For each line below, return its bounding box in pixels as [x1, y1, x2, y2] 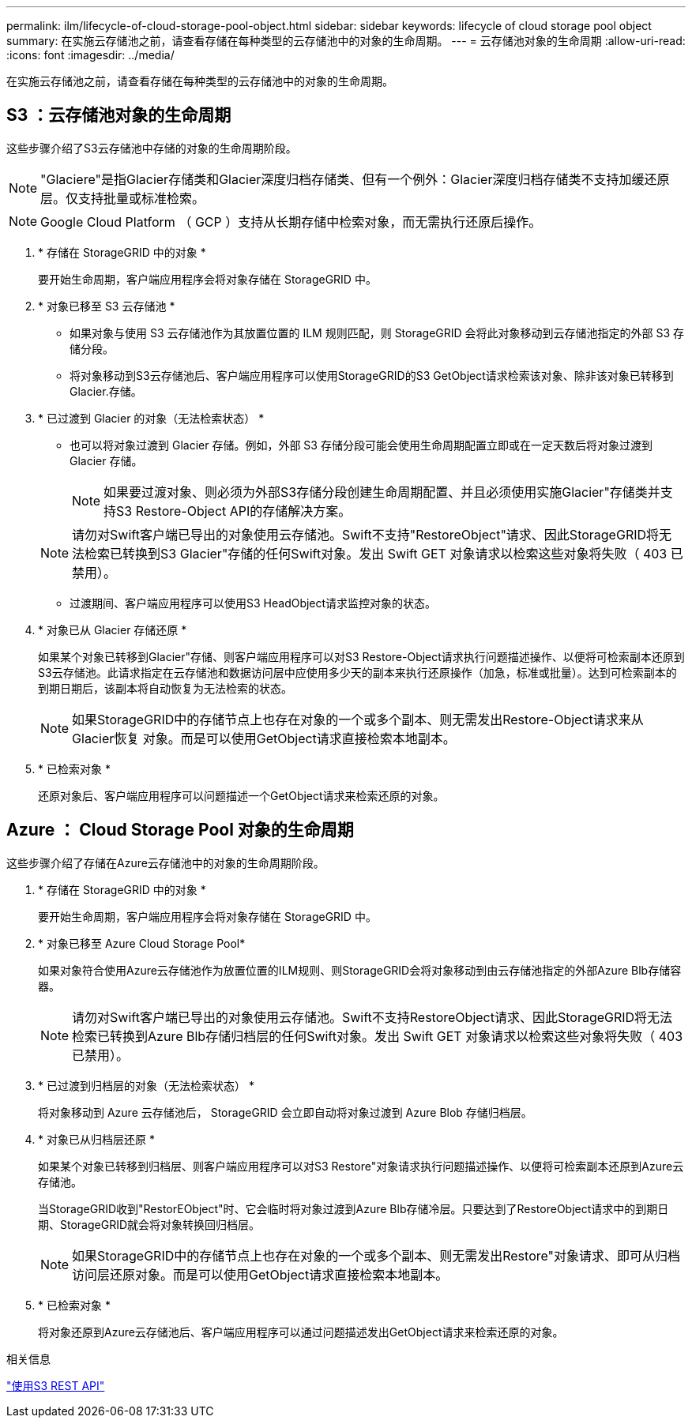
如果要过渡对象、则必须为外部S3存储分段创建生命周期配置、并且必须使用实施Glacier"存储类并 [103, 483, 660, 500]
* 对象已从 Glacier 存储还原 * [38, 622, 187, 637]
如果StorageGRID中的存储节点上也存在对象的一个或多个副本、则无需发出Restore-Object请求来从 [72, 711, 644, 727]
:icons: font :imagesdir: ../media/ [6, 48, 175, 62]
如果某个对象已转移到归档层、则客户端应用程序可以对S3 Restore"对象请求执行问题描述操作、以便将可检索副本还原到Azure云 [38, 1159, 684, 1173]
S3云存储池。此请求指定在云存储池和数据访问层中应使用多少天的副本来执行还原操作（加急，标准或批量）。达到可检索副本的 [38, 665, 677, 679]
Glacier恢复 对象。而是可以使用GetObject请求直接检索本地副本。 [72, 730, 456, 746]
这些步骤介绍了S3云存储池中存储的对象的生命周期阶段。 [6, 141, 297, 155]
